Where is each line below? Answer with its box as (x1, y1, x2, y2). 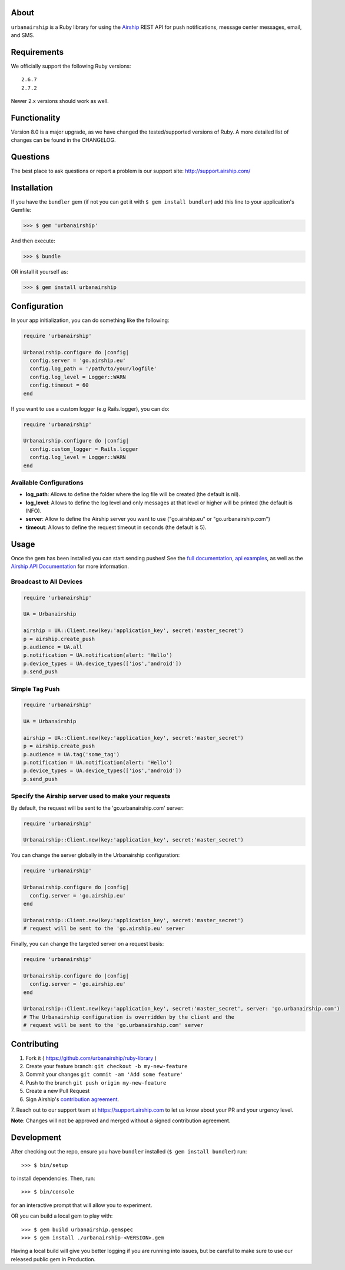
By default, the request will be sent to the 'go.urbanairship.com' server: (11, 804, 184, 812)
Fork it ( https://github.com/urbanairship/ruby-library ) (25, 1054, 157, 1062)
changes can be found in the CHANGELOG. (11, 137, 116, 144)
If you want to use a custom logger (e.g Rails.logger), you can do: (11, 405, 170, 412)
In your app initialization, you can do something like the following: (11, 317, 170, 324)
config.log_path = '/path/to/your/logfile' (29, 365, 157, 372)
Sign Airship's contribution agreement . (25, 1095, 120, 1103)
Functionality (11, 112, 61, 123)
